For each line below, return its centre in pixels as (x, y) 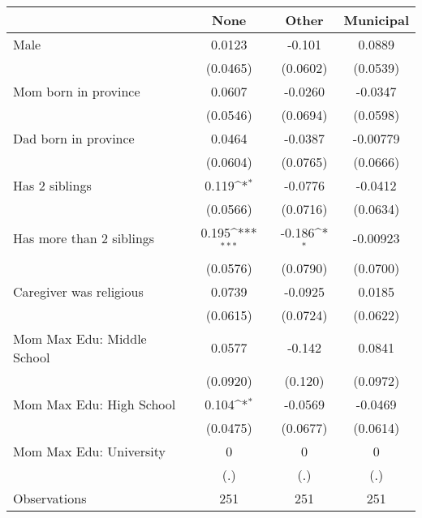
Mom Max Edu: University (89, 451)
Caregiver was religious (78, 291)
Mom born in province (77, 91)
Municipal (376, 20)
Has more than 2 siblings (84, 238)
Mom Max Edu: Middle (80, 338)
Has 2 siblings (52, 185)
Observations (50, 498)
